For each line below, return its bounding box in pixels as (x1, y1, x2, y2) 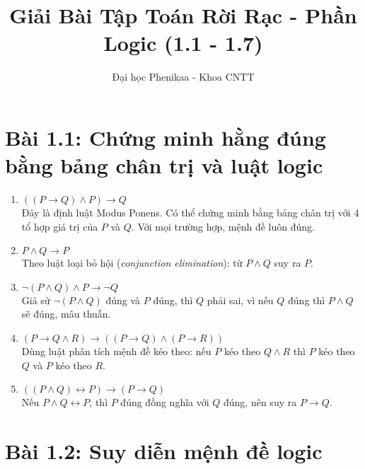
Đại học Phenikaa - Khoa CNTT (112, 69, 255, 84)
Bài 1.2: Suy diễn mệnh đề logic (5, 436, 323, 465)
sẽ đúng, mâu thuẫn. (21, 306, 111, 321)
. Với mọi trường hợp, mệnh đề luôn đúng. (131, 219, 315, 233)
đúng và (105, 292, 141, 307)
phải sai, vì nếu (207, 292, 274, 307)
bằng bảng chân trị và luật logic (5, 151, 323, 180)
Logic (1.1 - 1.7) (103, 28, 263, 57)
